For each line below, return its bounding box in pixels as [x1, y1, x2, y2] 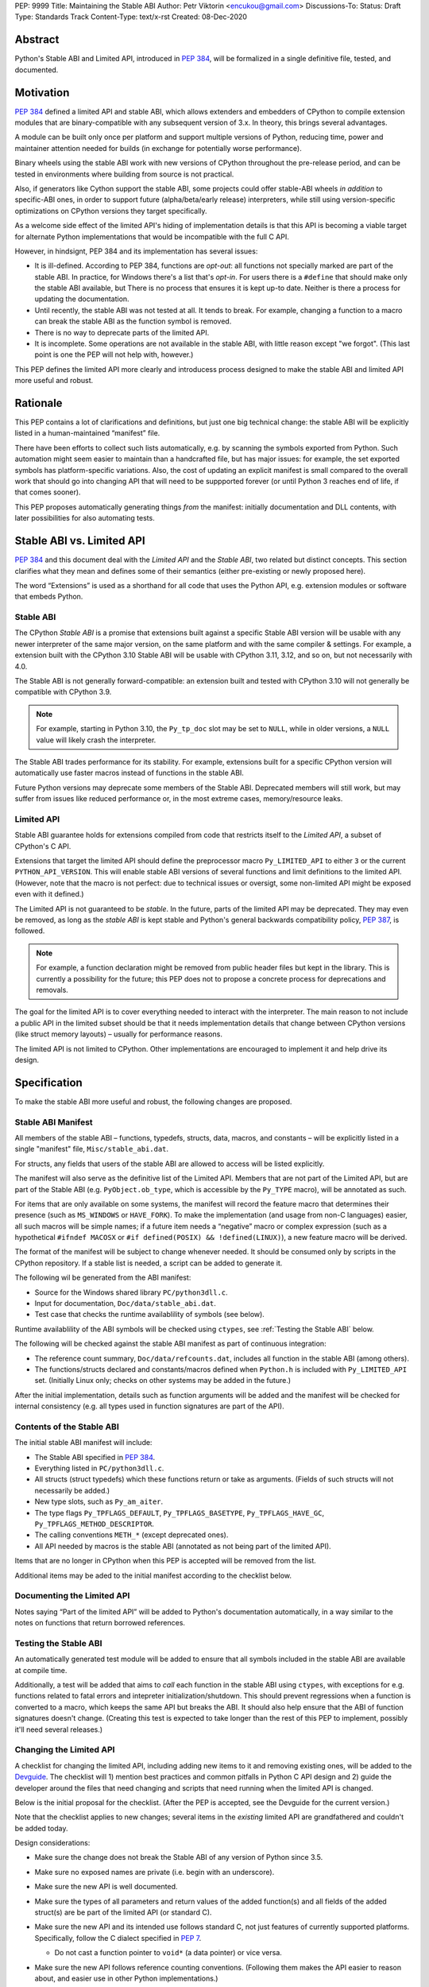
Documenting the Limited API [14, 1590, 130, 1602]
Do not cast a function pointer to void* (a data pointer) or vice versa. [54, 1948, 282, 1958]
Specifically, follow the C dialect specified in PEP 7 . [34, 1933, 202, 1942]
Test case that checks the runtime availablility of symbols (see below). [34, 1310, 265, 1319]
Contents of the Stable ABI [14, 1421, 119, 1432]
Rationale [14, 397, 63, 409]
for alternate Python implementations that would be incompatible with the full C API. [14, 231, 289, 242]
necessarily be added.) [34, 1485, 110, 1495]
